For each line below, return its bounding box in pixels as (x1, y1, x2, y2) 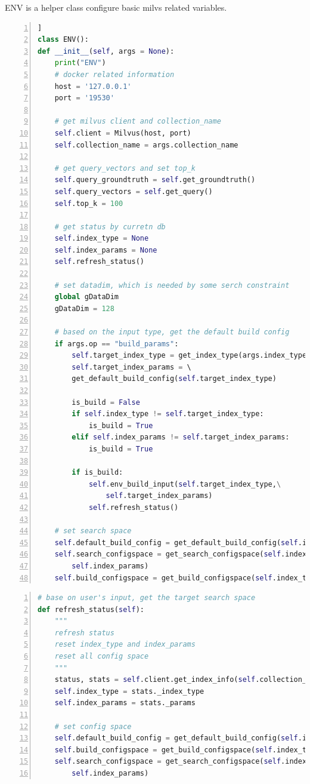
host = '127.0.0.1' (54, 82, 132, 91)
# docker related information (54, 70, 175, 79)
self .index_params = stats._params (54, 699, 196, 708)
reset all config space (54, 652, 149, 661)
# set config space (54, 722, 132, 731)
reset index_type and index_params (54, 640, 196, 649)
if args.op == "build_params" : (54, 339, 179, 348)
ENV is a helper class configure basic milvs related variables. (5, 1, 227, 13)
